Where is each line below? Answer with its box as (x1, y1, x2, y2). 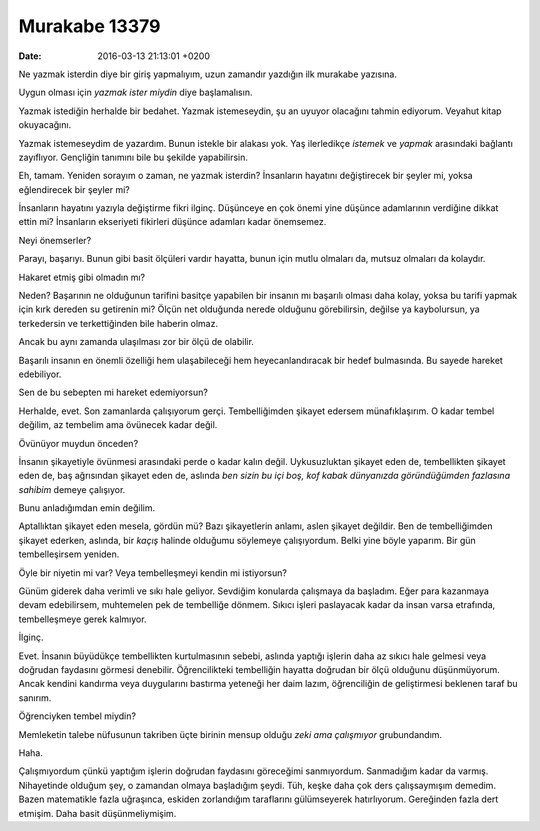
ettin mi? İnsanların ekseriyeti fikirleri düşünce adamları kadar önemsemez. (18, 216, 327, 228)
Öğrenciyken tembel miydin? (18, 710, 137, 722)
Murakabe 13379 (18, 15, 161, 37)
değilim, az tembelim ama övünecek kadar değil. (18, 419, 218, 431)
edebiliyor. (18, 368, 62, 380)
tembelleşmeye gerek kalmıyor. (18, 613, 147, 625)
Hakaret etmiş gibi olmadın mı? (18, 271, 146, 283)
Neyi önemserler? (18, 234, 92, 246)
